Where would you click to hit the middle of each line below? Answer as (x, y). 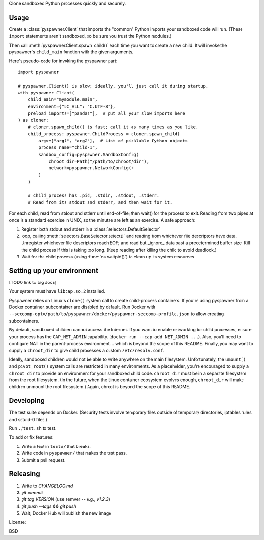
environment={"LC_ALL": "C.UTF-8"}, (72, 106)
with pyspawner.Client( (46, 93)
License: (18, 522)
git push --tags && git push (49, 506)
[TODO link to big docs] (33, 282)
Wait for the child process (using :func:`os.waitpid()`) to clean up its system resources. (108, 257)
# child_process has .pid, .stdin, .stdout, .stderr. (94, 195)
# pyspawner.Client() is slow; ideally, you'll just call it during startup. (113, 86)
